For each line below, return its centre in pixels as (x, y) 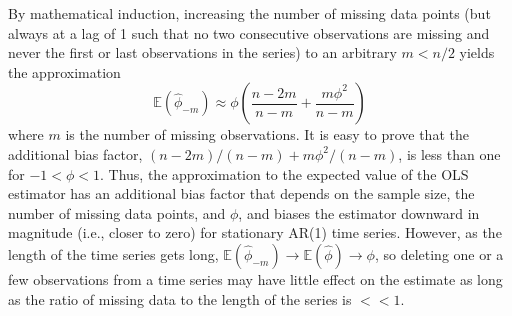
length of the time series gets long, (113, 253)
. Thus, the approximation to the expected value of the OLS (284, 173)
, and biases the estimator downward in (359, 212)
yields (477, 52)
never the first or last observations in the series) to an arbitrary (202, 52)
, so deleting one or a (439, 253)
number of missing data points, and (117, 212)
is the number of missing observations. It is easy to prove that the (267, 134)
